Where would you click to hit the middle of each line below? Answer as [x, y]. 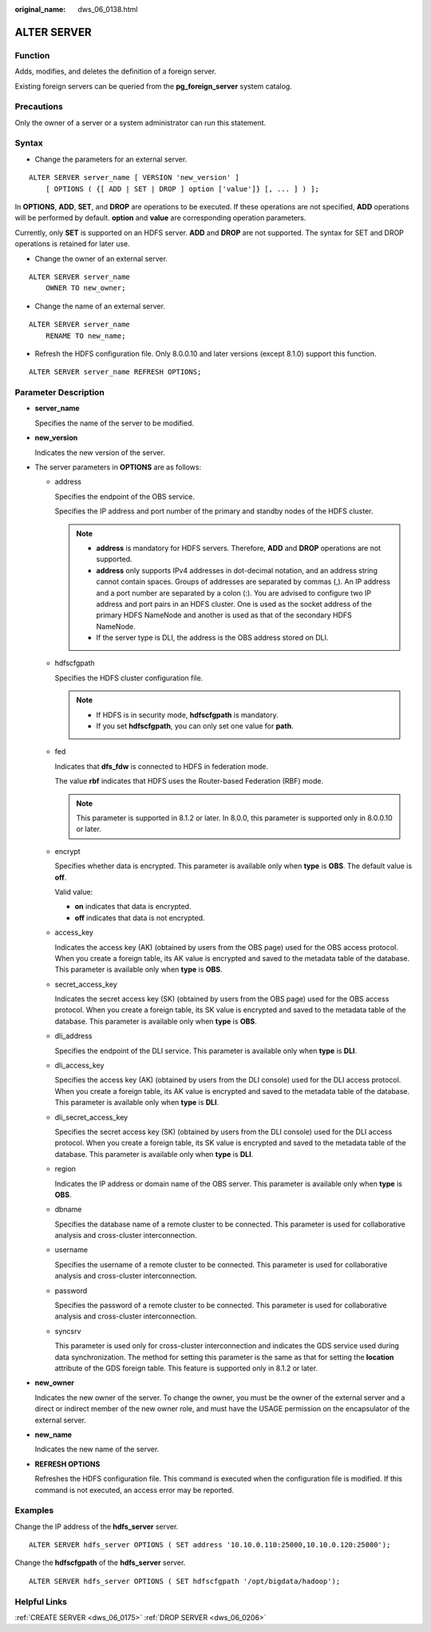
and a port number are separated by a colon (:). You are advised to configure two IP [233, 593]
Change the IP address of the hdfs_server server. [97, 1526]
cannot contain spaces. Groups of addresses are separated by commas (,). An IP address [243, 582]
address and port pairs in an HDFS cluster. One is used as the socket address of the [234, 604]
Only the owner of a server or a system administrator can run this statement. [140, 122]
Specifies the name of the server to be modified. [115, 423]
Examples [34, 1510]
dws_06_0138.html [108, 9]
